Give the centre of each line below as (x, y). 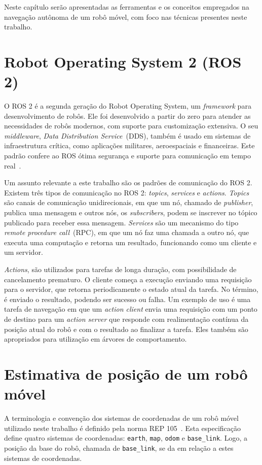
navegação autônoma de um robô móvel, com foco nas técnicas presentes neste (126, 16)
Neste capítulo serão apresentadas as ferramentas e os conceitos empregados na (127, 7)
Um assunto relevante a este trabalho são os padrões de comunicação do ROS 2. (128, 182)
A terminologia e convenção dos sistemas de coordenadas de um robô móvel (121, 418)
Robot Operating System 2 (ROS (123, 61)
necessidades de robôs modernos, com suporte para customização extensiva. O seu (131, 126)
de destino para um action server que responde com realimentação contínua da (126, 319)
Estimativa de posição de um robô (126, 373)
